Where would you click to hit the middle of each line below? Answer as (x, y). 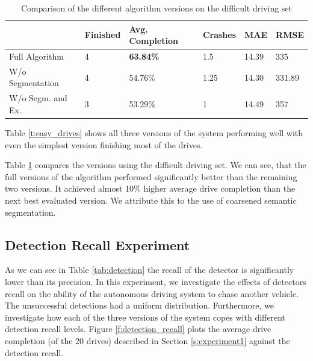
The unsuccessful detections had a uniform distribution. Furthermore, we (139, 305)
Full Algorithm (36, 56)
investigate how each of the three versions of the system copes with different (145, 317)
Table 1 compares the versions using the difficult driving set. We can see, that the (156, 165)
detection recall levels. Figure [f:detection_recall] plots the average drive (138, 329)
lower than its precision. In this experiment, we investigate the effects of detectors (156, 281)
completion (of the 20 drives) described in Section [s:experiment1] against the (147, 340)
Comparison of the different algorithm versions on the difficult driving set (156, 8)
